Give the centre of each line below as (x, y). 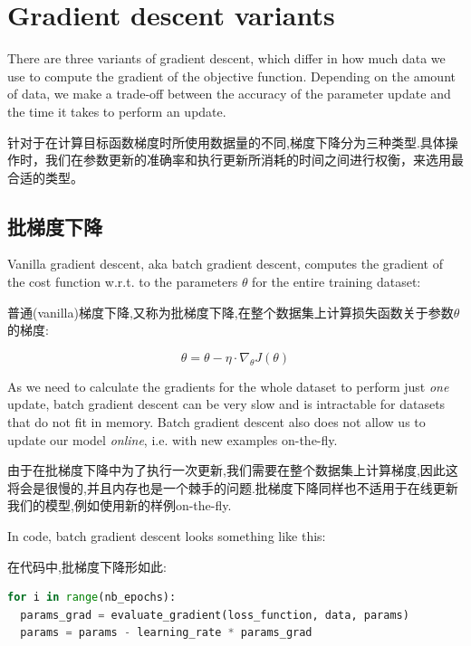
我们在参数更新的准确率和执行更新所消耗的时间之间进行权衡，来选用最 (254, 160)
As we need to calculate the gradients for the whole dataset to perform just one (228, 386)
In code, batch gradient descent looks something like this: (167, 536)
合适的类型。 (45, 177)
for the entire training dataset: (336, 282)
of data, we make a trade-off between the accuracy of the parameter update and (229, 94)
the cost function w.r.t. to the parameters (123, 282)
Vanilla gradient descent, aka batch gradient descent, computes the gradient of (226, 264)
